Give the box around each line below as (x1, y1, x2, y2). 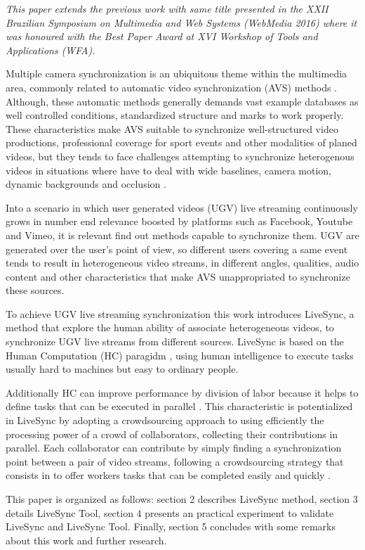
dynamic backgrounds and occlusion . (6, 177, 166, 191)
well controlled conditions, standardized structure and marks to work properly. (6, 108, 344, 122)
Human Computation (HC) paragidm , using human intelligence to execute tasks (6, 347, 354, 362)
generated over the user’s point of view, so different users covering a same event (6, 241, 348, 256)
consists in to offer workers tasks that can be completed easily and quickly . (6, 468, 331, 482)
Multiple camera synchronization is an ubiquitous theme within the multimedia (6, 66, 347, 81)
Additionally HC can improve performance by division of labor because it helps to (6, 385, 359, 399)
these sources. (6, 283, 65, 298)
